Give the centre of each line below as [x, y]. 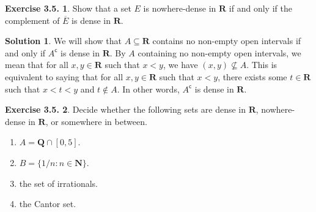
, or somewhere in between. [96, 121]
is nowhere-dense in [180, 8]
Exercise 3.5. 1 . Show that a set [68, 8]
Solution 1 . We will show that [64, 41]
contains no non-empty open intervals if [227, 41]
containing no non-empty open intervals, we [219, 52]
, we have [180, 65]
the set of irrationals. [58, 183]
